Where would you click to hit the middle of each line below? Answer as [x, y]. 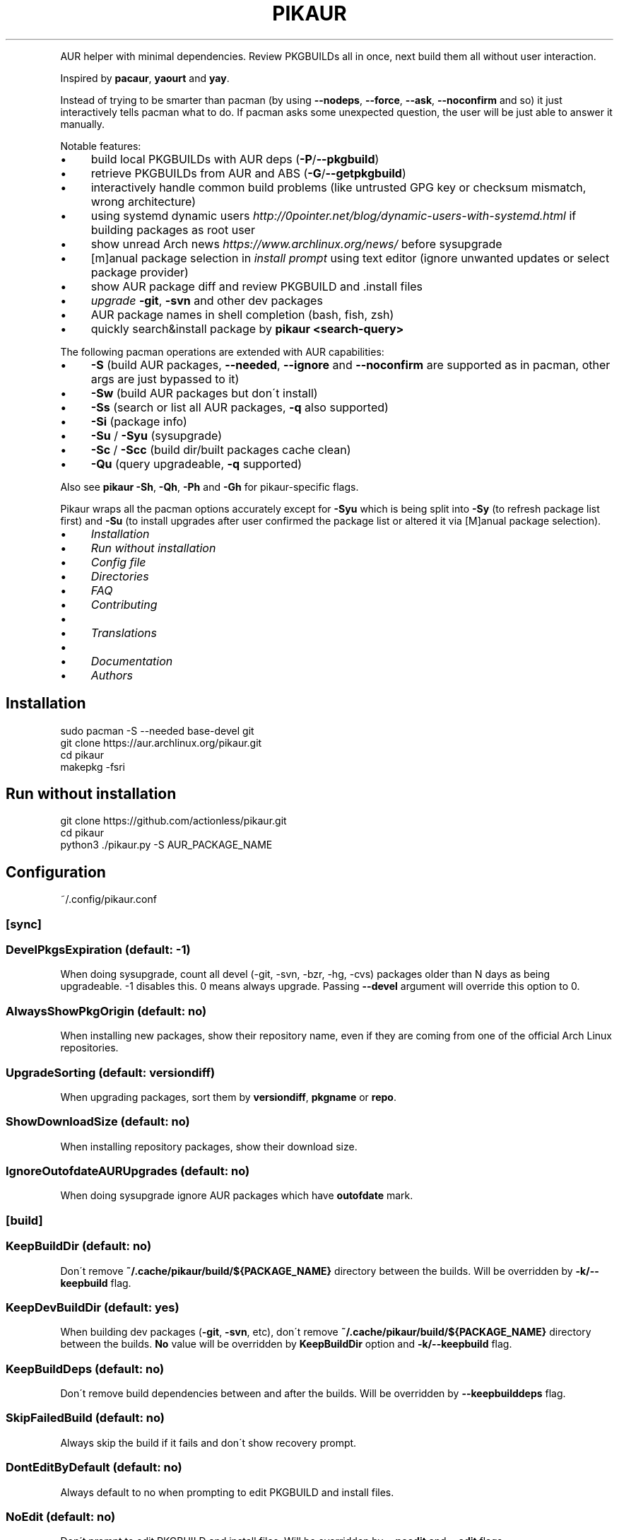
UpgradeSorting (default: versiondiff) [111, 1072]
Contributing [124, 604]
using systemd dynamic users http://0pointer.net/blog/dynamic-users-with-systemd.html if [334, 215]
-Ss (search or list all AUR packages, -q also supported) [240, 407]
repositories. [89, 1048]
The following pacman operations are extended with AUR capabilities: [222, 351]
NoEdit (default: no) [61, 1516]
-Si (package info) [139, 421]
